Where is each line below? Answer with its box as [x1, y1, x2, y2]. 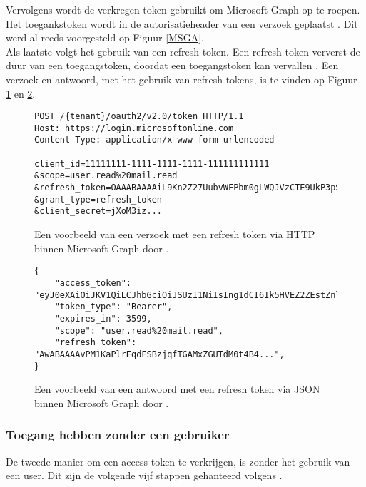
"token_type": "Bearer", [54, 302, 173, 312]
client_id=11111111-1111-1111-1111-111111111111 [34, 158, 270, 169]
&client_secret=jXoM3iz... [34, 206, 162, 217]
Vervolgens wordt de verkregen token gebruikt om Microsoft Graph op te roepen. [6, 2, 360, 16]
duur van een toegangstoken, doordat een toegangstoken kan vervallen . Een [6, 58, 339, 73]
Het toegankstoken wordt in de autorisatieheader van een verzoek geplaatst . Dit [6, 16, 358, 31]
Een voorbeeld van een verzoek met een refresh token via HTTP [34, 227, 315, 242]
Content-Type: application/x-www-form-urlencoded [34, 135, 275, 145]
